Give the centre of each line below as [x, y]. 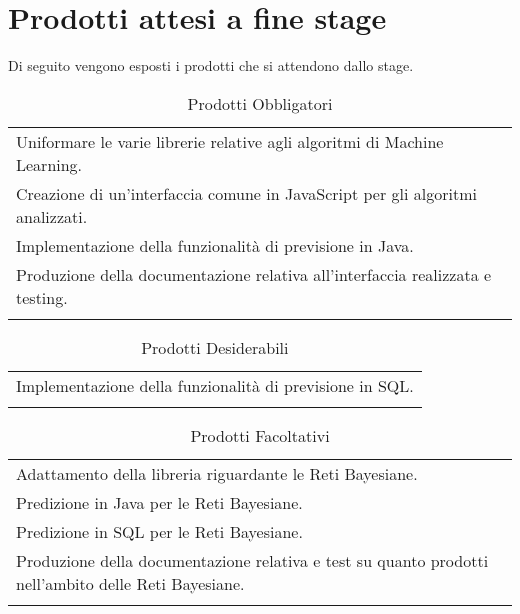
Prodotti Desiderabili [215, 347]
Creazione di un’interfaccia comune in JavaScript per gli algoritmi [246, 193]
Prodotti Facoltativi [260, 435]
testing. [42, 297]
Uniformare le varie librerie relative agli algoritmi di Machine [230, 141]
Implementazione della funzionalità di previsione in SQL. [215, 385]
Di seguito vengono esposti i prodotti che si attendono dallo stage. [211, 65]
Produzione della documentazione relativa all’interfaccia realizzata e [254, 274]
